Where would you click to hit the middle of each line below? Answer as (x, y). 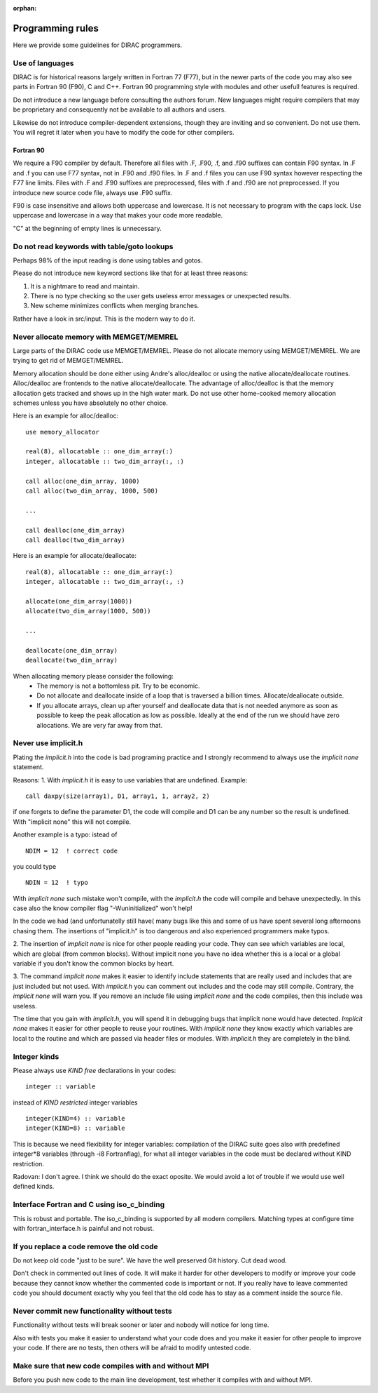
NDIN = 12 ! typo (57, 883)
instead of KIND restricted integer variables (75, 1102)
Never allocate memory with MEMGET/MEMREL (96, 337)
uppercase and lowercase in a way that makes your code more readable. (118, 215)
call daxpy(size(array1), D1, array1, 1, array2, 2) (118, 796)
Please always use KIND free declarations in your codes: (94, 1070)
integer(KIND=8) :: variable (75, 1128)
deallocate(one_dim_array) (72, 650)
